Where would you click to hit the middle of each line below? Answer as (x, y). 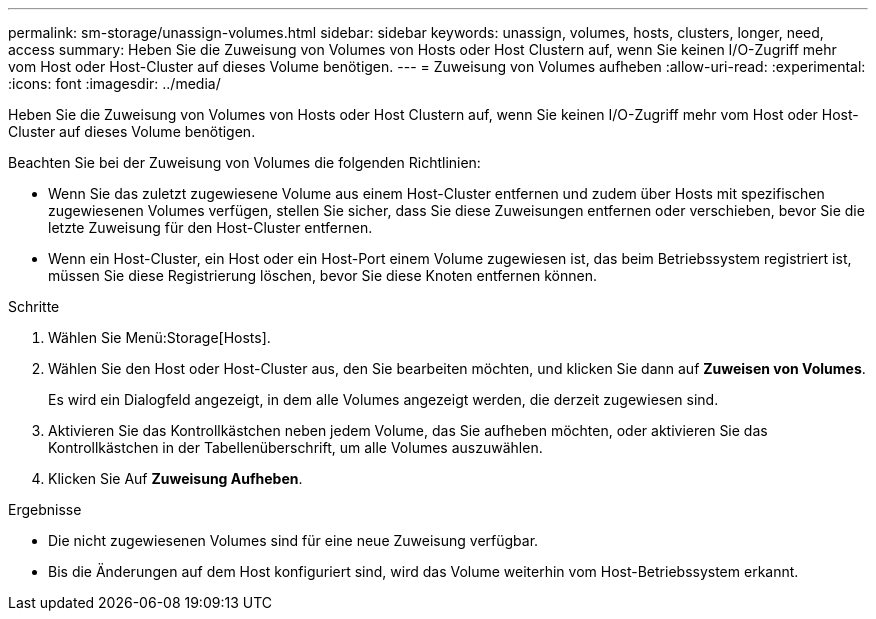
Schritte (34, 306)
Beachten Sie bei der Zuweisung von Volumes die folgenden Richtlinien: (244, 162)
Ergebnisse (45, 509)
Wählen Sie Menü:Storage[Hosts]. (159, 337)
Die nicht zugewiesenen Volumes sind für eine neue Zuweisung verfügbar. (293, 540)
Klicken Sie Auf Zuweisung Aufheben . (175, 478)
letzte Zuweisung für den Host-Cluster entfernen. (210, 227)
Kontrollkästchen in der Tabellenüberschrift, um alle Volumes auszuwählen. (295, 447)
